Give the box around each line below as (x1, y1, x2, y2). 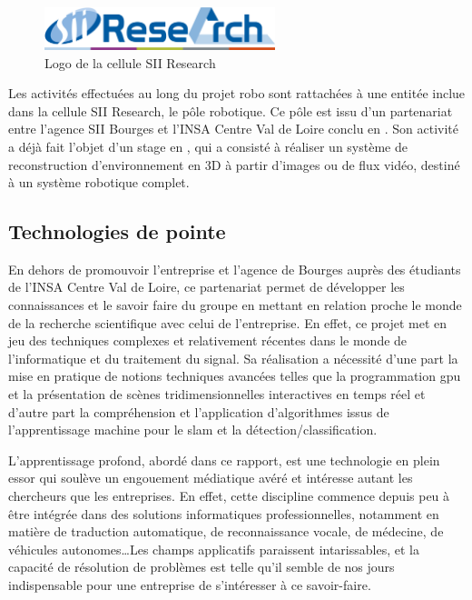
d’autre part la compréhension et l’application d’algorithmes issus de (8, 402, 389, 421)
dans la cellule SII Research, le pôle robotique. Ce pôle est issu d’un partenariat (8, 101, 453, 120)
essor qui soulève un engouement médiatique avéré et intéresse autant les (8, 468, 413, 487)
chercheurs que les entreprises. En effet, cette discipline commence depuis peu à (8, 486, 450, 505)
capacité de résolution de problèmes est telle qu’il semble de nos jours (8, 557, 395, 576)
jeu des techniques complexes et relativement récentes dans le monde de (8, 331, 408, 350)
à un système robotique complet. (8, 173, 190, 192)
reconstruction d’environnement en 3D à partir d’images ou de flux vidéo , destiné (8, 155, 460, 174)
